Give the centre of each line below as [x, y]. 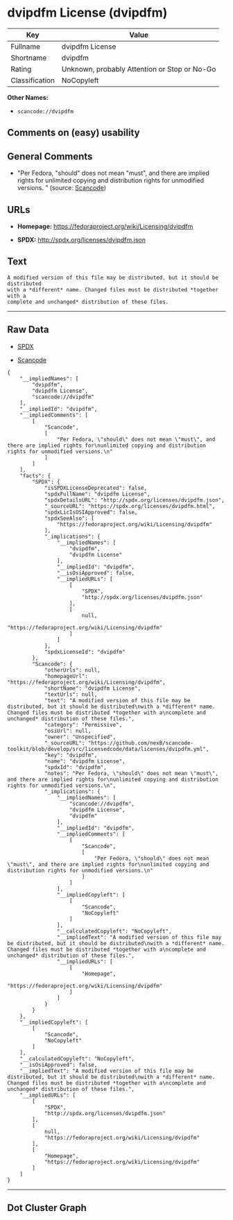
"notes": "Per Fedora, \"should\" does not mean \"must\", [131, 773]
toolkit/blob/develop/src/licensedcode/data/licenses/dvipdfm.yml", [108, 749]
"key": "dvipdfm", [71, 755]
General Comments [50, 156]
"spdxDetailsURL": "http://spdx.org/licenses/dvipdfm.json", [135, 500]
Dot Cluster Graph [47, 1208]
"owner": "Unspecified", [80, 737]
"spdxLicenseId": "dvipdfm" [85, 652]
